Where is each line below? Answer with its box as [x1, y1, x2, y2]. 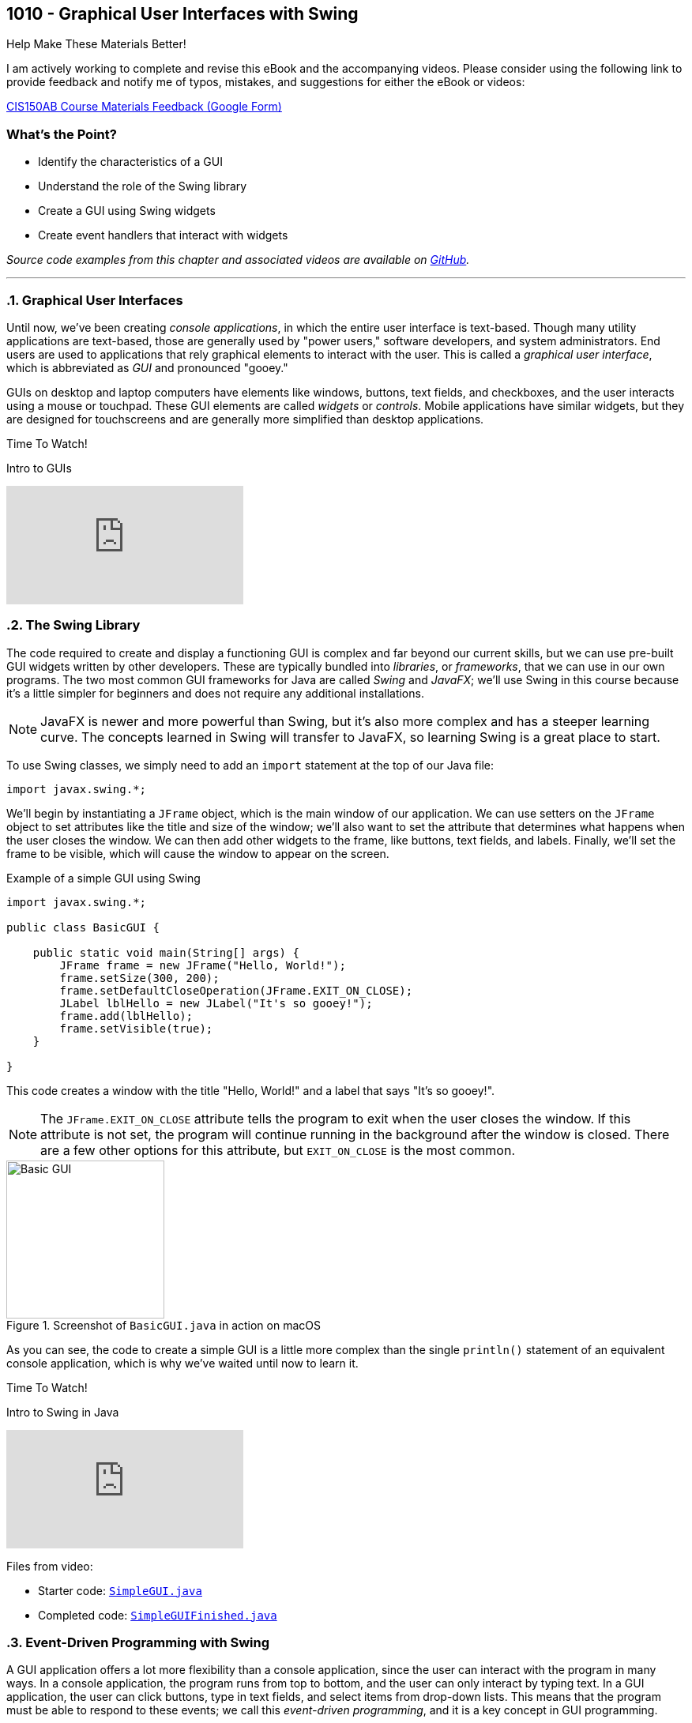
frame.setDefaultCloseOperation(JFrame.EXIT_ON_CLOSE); [59, 984, 413, 997]
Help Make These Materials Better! [6, 37, 186, 51]
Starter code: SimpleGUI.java [38, 1583, 202, 1597]
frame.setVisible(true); [59, 1021, 213, 1035]
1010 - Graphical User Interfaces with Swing [6, 4, 359, 24]
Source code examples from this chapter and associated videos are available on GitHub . [6, 253, 470, 267]
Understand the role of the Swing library [38, 179, 247, 194]
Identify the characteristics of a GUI [38, 155, 223, 169]
